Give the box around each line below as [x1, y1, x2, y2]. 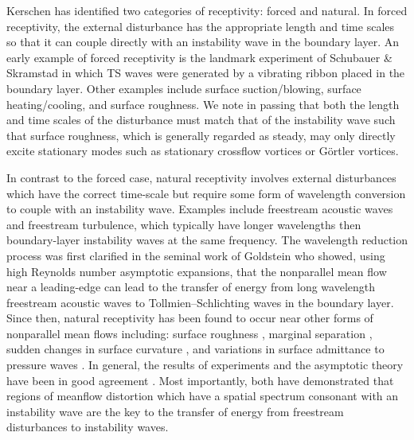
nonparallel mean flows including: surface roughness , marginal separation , [6, 325, 373, 341]
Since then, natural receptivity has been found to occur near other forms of [6, 310, 373, 326]
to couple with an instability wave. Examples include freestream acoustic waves [6, 201, 393, 217]
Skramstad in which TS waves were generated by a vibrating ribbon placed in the [6, 64, 405, 81]
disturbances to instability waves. [6, 419, 169, 435]
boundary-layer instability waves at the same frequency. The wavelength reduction [6, 232, 408, 248]
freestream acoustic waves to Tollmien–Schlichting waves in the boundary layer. [6, 294, 394, 310]
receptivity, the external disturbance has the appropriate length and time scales [6, 18, 395, 34]
